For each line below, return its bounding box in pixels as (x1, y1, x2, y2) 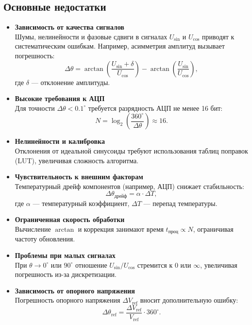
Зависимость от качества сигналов (15, 22, 124, 32)
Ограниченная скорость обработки (15, 214, 125, 224)
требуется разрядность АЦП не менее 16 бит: (88, 103, 223, 113)
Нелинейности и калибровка (15, 136, 105, 146)
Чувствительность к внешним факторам (15, 171, 143, 182)
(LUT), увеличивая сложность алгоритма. (15, 155, 139, 165)
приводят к (202, 31, 235, 41)
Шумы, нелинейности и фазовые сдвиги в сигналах (15, 31, 168, 41)
